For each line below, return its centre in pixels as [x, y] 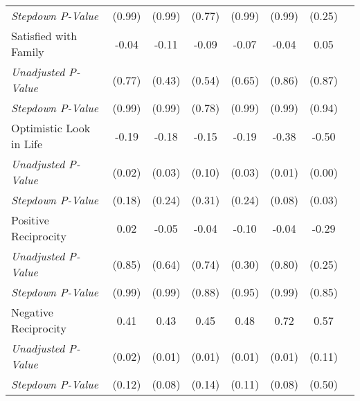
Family [28, 52]
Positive [30, 220]
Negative [32, 312]
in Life [27, 144]
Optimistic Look [51, 128]
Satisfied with [44, 36]
